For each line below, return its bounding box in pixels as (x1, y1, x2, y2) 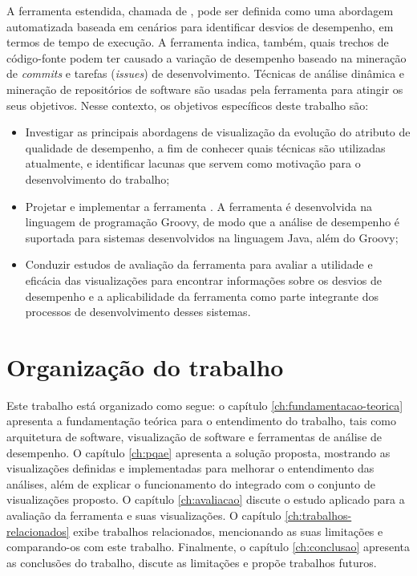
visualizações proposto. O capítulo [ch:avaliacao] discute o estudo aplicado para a (6, 491, 405, 508)
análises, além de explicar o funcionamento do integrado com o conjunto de (6, 475, 375, 492)
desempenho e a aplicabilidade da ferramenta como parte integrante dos (25, 287, 379, 304)
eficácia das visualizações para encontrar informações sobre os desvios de (25, 271, 382, 288)
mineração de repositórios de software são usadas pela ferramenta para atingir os (6, 80, 403, 97)
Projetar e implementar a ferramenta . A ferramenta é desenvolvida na (25, 197, 372, 214)
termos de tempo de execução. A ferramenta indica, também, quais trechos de (6, 34, 389, 51)
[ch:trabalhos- (285, 506, 352, 523)
